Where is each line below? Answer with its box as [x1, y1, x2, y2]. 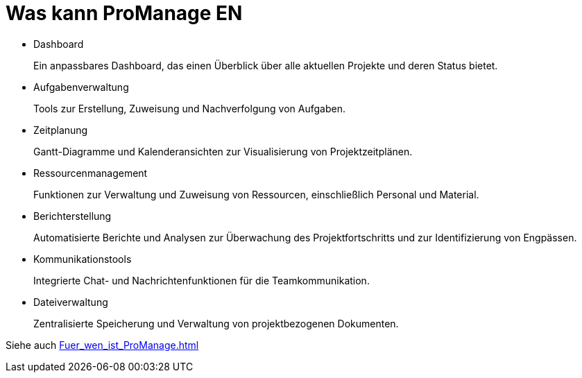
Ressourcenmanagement [33, 166, 148, 179]
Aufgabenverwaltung [33, 80, 129, 93]
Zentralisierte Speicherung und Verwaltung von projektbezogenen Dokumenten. [33, 317, 399, 329]
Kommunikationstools [33, 252, 132, 265]
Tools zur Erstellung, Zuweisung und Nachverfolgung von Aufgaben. [33, 102, 345, 114]
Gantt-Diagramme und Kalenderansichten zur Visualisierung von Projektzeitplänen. [33, 145, 413, 157]
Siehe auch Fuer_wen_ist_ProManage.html [6, 338, 199, 351]
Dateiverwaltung [33, 295, 108, 308]
